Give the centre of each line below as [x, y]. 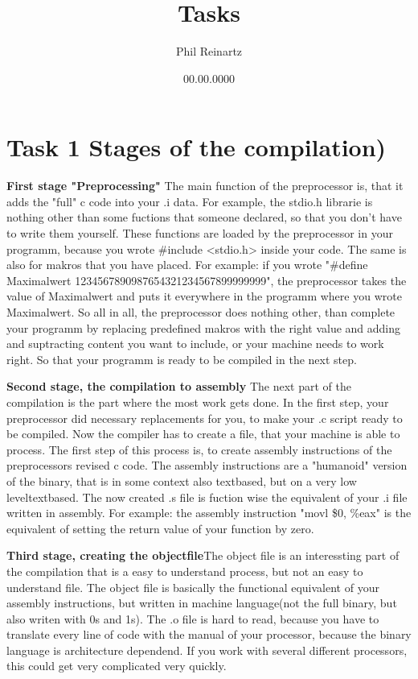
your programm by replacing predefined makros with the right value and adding [204, 327]
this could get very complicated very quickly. [117, 666]
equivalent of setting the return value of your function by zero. [160, 528]
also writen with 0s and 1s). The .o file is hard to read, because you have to [193, 618]
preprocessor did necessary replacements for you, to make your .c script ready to [205, 418]
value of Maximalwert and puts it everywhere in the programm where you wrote [204, 296]
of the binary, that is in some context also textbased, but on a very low [182, 480]
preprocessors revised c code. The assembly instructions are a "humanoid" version [207, 465]
